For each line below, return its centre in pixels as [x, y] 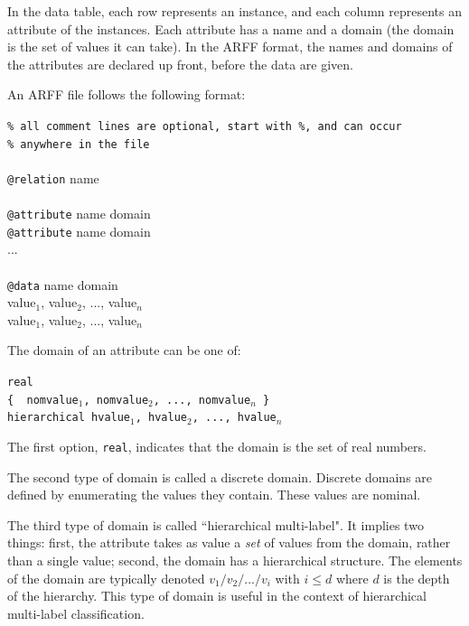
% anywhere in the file [79, 144]
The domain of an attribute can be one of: [124, 350]
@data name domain [63, 284]
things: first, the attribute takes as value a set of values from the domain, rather [229, 542]
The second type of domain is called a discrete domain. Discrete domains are [220, 477]
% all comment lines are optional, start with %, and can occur [205, 126]
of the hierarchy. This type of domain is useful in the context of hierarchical [217, 596]
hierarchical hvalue [69, 418]
